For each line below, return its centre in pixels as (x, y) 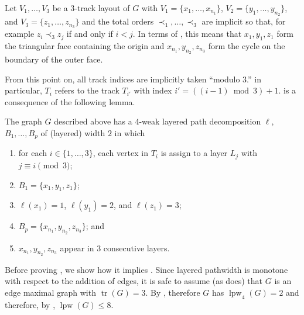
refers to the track (87, 90)
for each (33, 153)
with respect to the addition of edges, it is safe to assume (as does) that (134, 281)
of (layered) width (73, 133)
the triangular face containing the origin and (85, 45)
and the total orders (118, 21)
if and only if (90, 34)
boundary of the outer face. (54, 59)
